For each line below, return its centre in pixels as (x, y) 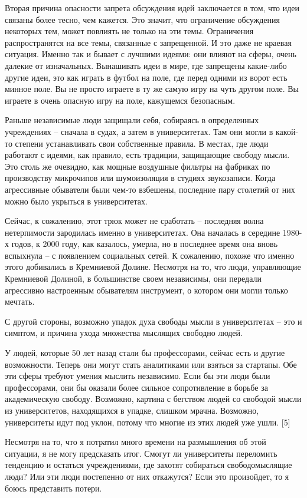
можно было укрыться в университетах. (76, 201)
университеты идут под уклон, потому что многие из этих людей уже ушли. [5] (148, 422)
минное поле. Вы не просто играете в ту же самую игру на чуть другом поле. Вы (152, 89)
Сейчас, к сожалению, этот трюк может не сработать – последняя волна (134, 221)
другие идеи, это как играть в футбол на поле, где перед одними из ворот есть (146, 77)
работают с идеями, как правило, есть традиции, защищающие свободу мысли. (147, 155)
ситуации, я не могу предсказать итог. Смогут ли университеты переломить (141, 453)
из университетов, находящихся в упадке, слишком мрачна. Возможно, (132, 410)
